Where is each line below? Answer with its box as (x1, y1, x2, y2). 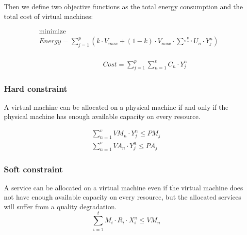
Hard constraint (4, 83, 67, 95)
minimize (39, 28, 66, 35)
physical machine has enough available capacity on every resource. (4, 111, 200, 121)
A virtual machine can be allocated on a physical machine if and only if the (4, 101, 229, 112)
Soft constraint (4, 163, 63, 175)
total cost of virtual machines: (4, 11, 93, 21)
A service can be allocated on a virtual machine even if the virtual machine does (4, 182, 243, 192)
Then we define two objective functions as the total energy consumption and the (4, 1, 243, 11)
